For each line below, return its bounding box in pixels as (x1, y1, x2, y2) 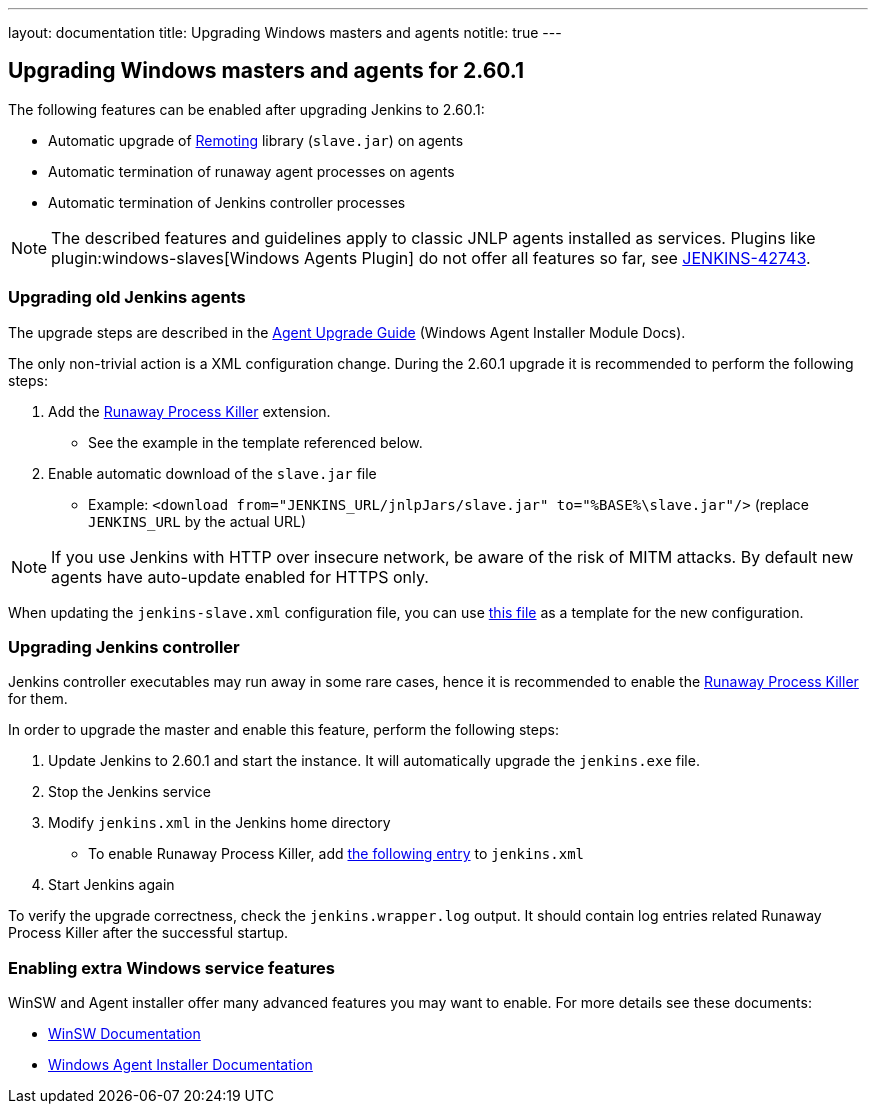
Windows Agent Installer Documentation (48, 1056, 313, 1074)
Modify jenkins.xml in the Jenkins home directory (48, 814, 391, 832)
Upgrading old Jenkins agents (8, 287, 246, 308)
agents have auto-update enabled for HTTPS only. (51, 566, 429, 587)
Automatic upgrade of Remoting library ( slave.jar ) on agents (48, 131, 464, 149)
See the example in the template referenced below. (88, 433, 423, 451)
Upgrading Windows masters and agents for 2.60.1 (8, 58, 525, 84)
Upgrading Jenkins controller (8, 636, 240, 657)
